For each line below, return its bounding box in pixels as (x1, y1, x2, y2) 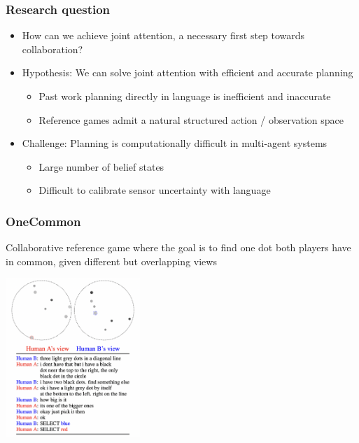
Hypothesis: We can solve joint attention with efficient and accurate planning (22, 65, 353, 80)
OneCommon (6, 212, 81, 230)
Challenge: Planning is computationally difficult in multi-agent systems (22, 136, 328, 150)
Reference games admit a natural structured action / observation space (38, 112, 344, 127)
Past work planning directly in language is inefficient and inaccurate (38, 89, 331, 103)
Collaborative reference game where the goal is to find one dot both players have (6, 240, 351, 255)
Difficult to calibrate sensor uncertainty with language (38, 183, 271, 197)
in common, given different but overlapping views (6, 253, 217, 268)
